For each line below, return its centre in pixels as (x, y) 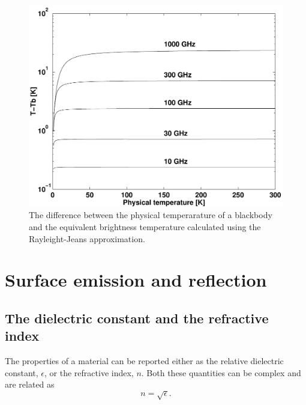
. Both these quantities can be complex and (221, 372)
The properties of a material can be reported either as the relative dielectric (144, 361)
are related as (30, 384)
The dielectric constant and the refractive (137, 318)
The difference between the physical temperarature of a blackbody (151, 215)
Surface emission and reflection (136, 280)
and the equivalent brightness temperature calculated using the (145, 226)
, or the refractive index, (89, 372)
